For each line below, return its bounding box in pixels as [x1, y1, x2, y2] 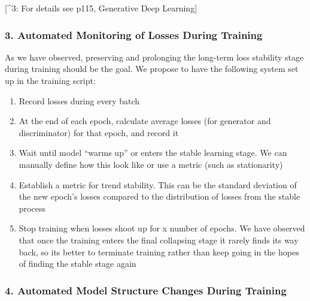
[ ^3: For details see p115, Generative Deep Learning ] [5, 2, 197, 14]
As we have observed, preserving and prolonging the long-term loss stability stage [5, 50, 304, 63]
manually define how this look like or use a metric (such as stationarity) [19, 158, 283, 170]
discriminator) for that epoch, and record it [19, 126, 179, 139]
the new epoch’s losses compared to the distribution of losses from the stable [19, 190, 300, 203]
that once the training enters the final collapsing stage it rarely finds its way [19, 233, 299, 246]
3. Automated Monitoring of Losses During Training [5, 27, 263, 42]
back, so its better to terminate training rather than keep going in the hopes [19, 245, 299, 258]
